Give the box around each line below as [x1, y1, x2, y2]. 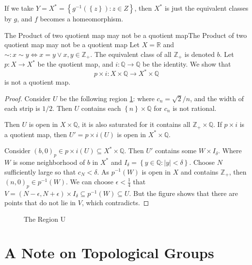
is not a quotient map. [4, 77, 71, 87]
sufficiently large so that [4, 166, 76, 177]
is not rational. [173, 103, 217, 113]
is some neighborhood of [13, 157, 85, 167]
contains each [81, 103, 121, 113]
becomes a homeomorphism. [40, 14, 124, 23]
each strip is [4, 103, 40, 113]
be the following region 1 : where [60, 93, 155, 103]
